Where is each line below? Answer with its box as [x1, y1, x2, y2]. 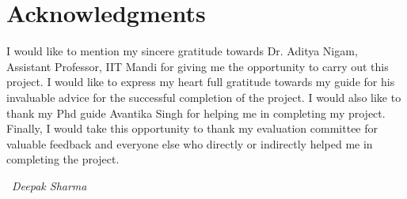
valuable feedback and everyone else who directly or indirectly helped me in [6, 135, 373, 152]
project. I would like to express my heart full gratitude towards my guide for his [6, 73, 395, 90]
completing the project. [6, 151, 120, 167]
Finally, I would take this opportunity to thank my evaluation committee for [6, 120, 378, 137]
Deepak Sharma [12, 177, 87, 193]
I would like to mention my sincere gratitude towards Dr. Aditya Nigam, [6, 43, 358, 59]
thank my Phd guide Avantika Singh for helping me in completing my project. [6, 104, 386, 121]
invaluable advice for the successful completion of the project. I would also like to [6, 88, 401, 105]
